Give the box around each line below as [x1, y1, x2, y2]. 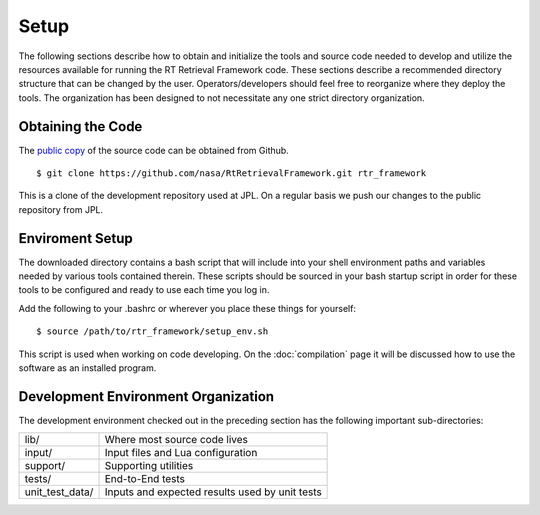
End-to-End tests [104, 472, 185, 486]
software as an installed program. [18, 362, 157, 374]
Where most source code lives [104, 433, 249, 447]
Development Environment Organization [18, 388, 275, 405]
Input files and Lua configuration [104, 446, 258, 460]
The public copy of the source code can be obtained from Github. [18, 144, 289, 156]
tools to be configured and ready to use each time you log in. [18, 284, 270, 296]
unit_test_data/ [24, 485, 94, 499]
